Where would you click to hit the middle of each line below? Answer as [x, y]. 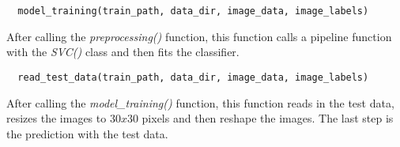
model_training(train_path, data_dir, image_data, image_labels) [193, 11]
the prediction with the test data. [87, 133]
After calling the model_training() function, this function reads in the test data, [200, 102]
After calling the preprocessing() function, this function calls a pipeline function [199, 36]
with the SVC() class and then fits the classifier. [123, 52]
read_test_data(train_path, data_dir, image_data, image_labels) [193, 77]
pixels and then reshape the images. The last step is [268, 118]
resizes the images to [57, 118]
